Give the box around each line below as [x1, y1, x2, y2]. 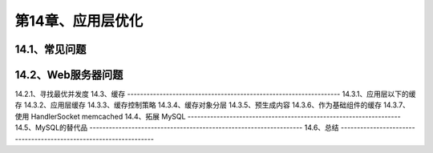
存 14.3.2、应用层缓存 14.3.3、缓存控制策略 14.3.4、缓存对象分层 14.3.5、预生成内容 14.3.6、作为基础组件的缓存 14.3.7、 [14, 100, 411, 110]
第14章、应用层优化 [14, 12, 144, 30]
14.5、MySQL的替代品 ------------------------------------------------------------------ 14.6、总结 [14, 123, 340, 132]
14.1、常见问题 [14, 42, 87, 56]
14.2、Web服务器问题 [14, 68, 123, 82]
